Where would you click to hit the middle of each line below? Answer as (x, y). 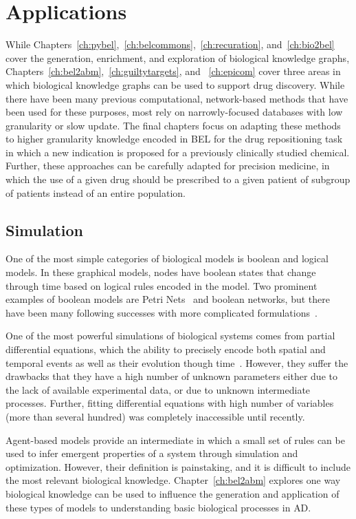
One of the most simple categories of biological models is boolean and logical (167, 258)
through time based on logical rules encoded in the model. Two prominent (162, 285)
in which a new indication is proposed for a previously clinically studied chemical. (178, 152)
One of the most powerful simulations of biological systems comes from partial (170, 336)
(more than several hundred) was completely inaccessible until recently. (155, 416)
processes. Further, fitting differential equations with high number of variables (170, 403)
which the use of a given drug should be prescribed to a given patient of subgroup (178, 179)
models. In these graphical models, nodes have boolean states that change (161, 272)
